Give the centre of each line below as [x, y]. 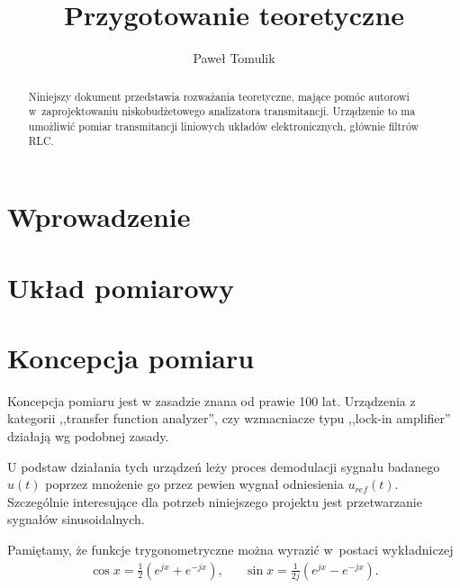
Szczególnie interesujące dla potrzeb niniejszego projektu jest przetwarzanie [215, 501]
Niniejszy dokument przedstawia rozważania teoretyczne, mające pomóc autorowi [219, 96]
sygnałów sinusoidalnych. [76, 519]
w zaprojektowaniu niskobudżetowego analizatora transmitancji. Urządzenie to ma [222, 111]
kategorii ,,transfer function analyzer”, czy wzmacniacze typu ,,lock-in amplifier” [229, 418]
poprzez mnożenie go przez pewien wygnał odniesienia [194, 484]
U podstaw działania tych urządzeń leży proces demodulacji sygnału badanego [224, 466]
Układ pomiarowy [121, 287]
